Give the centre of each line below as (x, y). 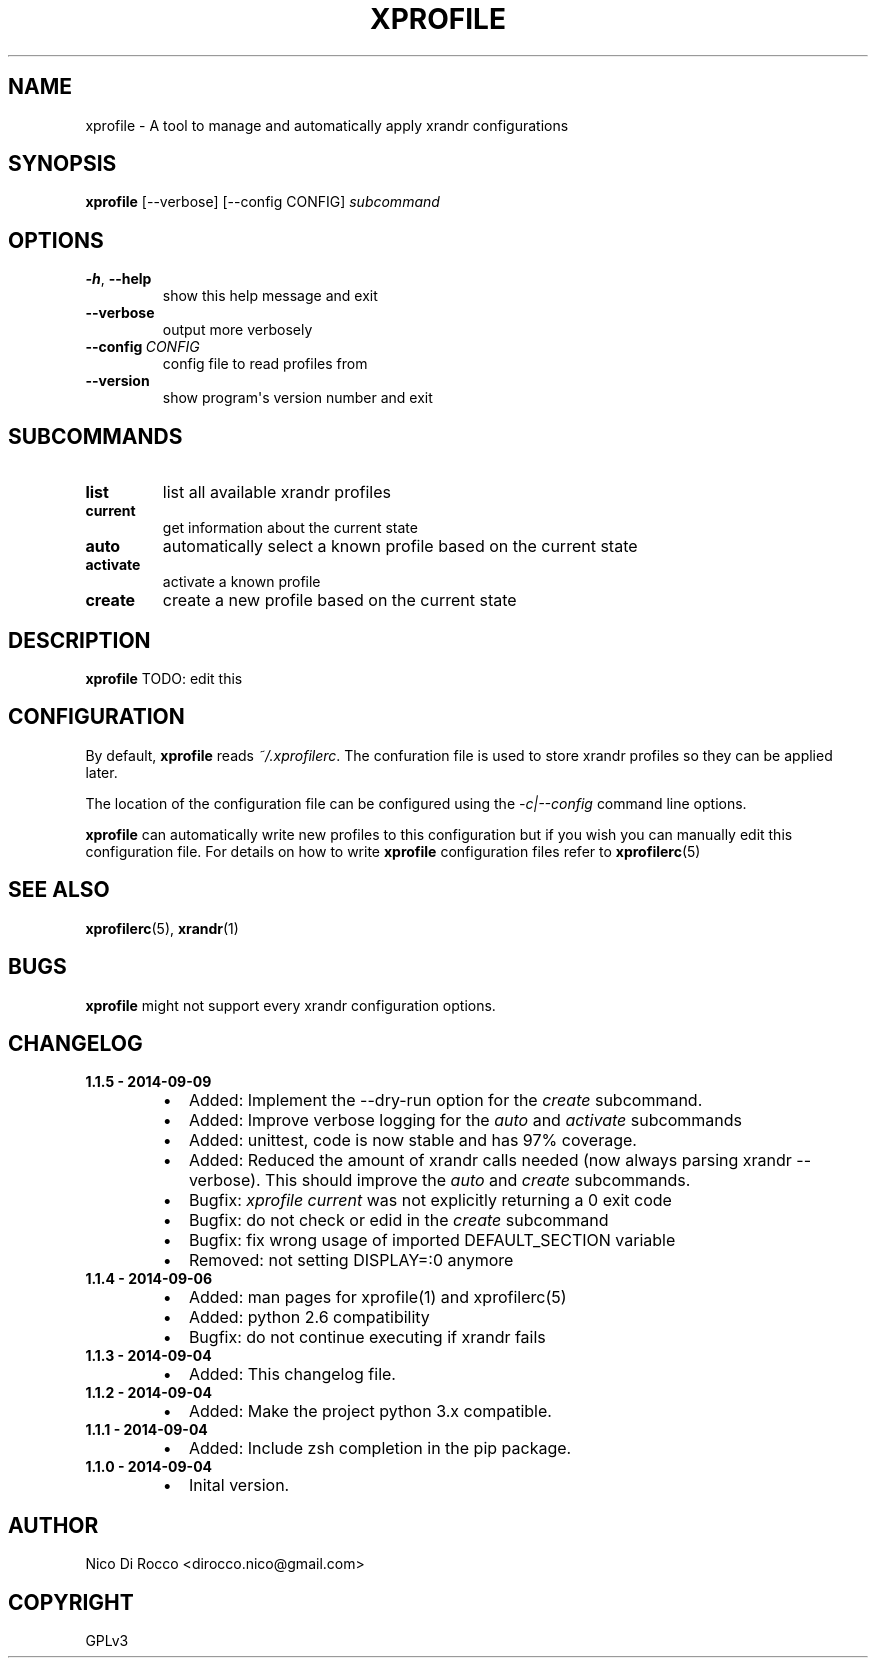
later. (101, 772)
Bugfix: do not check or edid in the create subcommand (398, 1220)
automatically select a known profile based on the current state (400, 546)
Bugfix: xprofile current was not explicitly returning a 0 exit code (430, 1200)
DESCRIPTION (79, 640)
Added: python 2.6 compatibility (309, 1317)
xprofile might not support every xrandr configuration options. (290, 1005)
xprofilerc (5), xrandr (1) (162, 928)
